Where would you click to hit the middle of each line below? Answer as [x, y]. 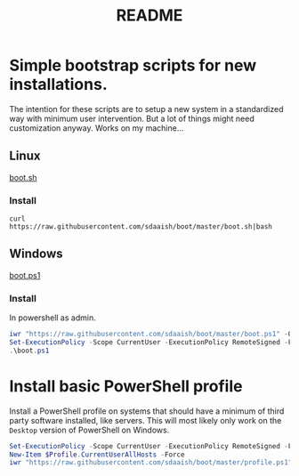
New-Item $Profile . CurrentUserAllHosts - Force [97, 455]
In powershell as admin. [53, 318]
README [149, 16]
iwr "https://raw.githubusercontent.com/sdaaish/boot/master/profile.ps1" [151, 463]
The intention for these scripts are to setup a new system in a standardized [146, 109]
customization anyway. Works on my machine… [97, 128]
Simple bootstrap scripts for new [133, 65]
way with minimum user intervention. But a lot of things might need [132, 118]
